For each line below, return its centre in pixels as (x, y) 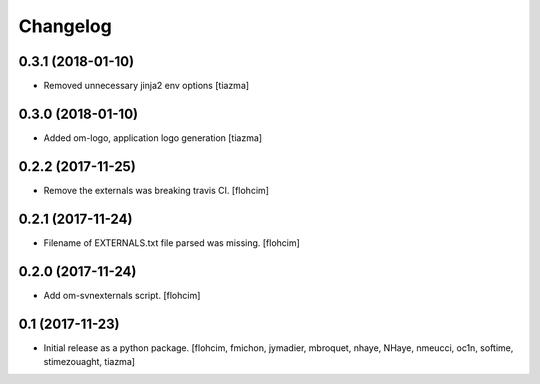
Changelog (65, 26)
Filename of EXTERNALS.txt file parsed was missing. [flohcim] (171, 242)
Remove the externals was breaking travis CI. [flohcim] (156, 190)
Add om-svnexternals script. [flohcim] (122, 295)
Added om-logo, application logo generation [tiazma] (153, 137)
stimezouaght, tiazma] (89, 361)
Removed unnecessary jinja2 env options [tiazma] (146, 86)
